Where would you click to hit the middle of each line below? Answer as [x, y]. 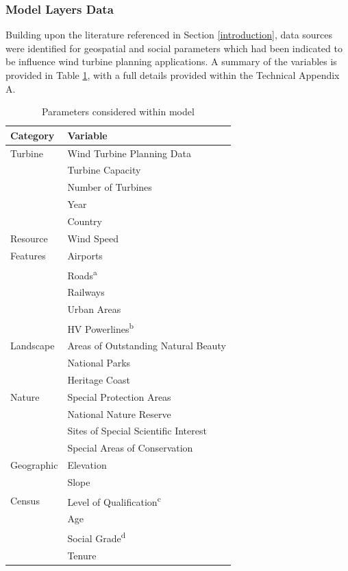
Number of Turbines [110, 187]
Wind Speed [93, 238]
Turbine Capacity [104, 170]
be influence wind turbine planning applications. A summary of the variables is [171, 61]
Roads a [82, 274]
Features [28, 255]
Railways [86, 292]
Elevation [87, 465]
